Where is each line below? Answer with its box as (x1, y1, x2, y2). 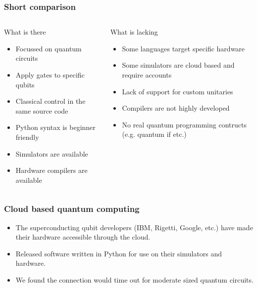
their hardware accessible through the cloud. (15, 232, 151, 242)
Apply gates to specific (15, 70, 85, 80)
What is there (4, 27, 46, 37)
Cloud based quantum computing (4, 203, 140, 215)
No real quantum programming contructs (122, 119, 247, 129)
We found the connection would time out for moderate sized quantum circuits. (15, 274, 254, 285)
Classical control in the (15, 96, 86, 106)
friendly (15, 131, 39, 142)
